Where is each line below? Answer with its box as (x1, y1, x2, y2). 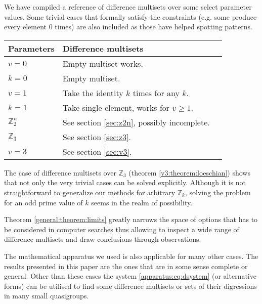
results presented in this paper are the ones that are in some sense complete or (4, 260, 248, 271)
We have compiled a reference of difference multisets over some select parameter (4, 2, 252, 12)
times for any (133, 86, 180, 99)
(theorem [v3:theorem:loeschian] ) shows (128, 167, 250, 178)
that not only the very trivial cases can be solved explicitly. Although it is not (4, 177, 246, 188)
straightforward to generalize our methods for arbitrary (4, 187, 176, 197)
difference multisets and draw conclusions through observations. (4, 234, 201, 244)
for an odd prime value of (4, 197, 83, 207)
